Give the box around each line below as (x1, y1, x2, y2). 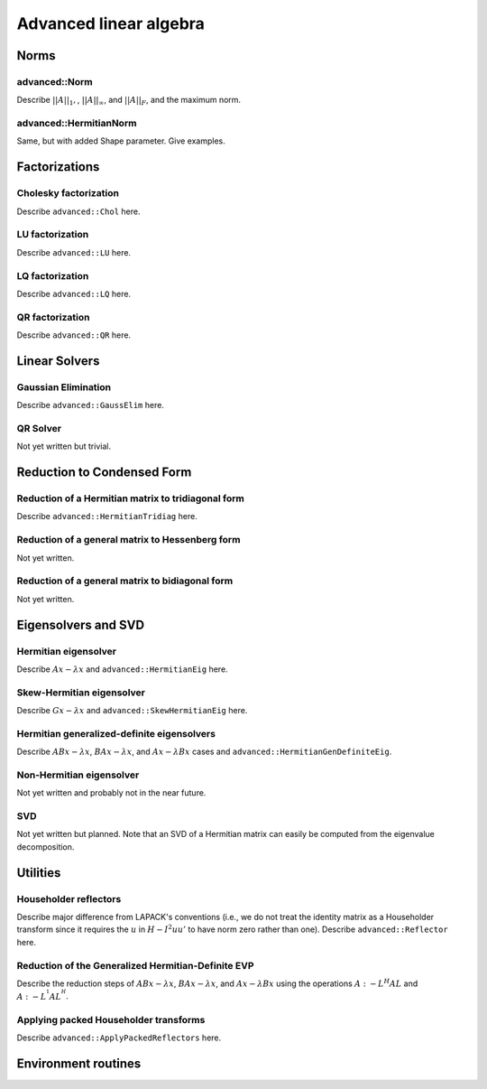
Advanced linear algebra (16, 14, 205, 33)
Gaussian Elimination (16, 380, 112, 393)
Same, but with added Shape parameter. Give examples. (16, 135, 225, 146)
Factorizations (16, 159, 100, 175)
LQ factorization (16, 269, 89, 282)
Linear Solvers (16, 353, 100, 368)
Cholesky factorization (16, 187, 119, 200)
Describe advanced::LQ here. (16, 288, 131, 299)
